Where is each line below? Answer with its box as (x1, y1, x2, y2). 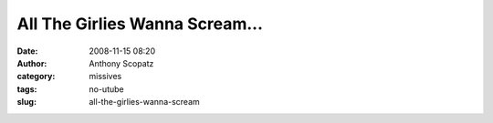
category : (16, 71, 56, 82)
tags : (16, 83, 37, 95)
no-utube (89, 83, 124, 95)
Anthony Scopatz (89, 57, 154, 68)
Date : (16, 46, 38, 56)
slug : (16, 97, 37, 108)
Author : (16, 57, 47, 68)
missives (89, 71, 122, 82)
